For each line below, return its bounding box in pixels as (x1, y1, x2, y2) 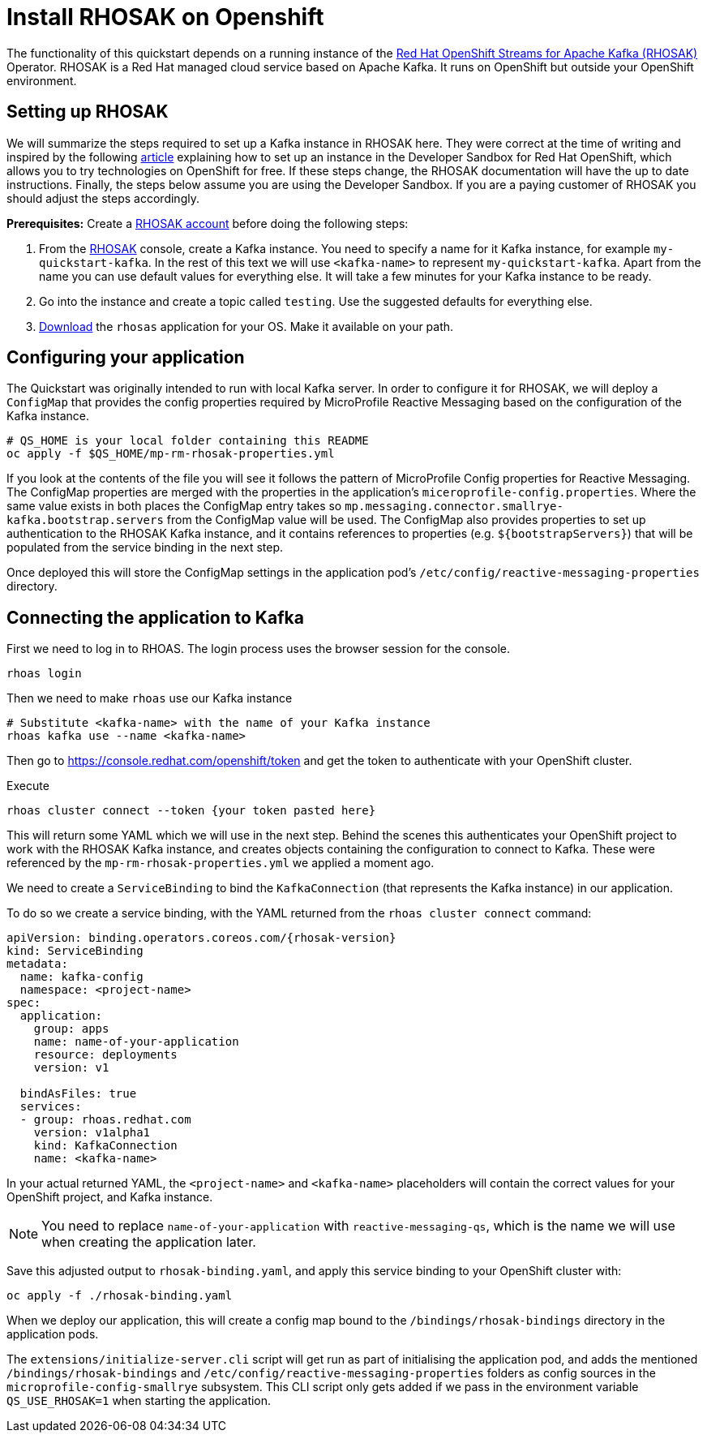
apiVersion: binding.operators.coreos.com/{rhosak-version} (6, 931, 396, 945)
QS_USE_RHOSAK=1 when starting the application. (6, 1394, 272, 1408)
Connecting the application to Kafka (6, 607, 304, 628)
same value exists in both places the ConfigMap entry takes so (6, 499, 342, 513)
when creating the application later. (41, 1234, 256, 1251)
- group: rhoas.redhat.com (19, 1113, 191, 1127)
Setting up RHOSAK (6, 101, 169, 122)
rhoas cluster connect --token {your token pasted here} (6, 804, 376, 818)
